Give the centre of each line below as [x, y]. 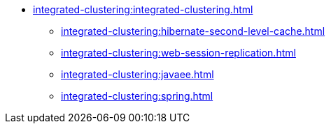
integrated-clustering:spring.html [137, 96]
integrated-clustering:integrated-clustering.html [143, 9]
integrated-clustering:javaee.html [138, 74]
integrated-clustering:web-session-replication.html [178, 53]
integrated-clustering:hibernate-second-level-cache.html [193, 31]
